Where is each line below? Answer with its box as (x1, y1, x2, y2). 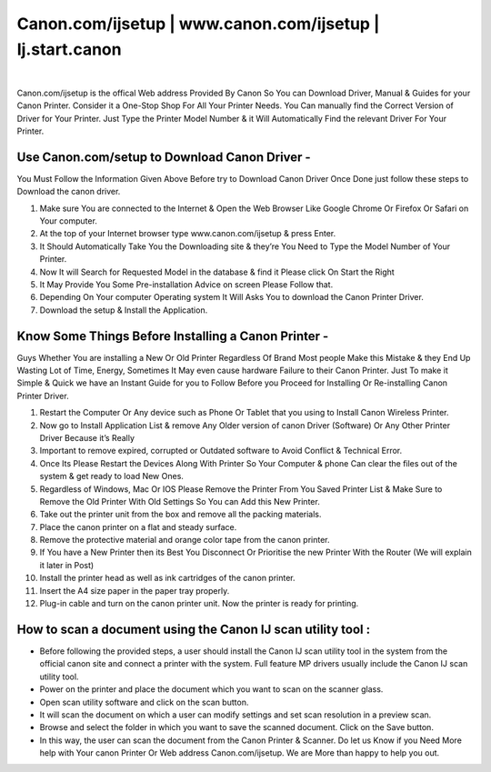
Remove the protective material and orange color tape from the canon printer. (39, 535, 331, 546)
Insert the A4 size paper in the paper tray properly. (39, 585, 230, 596)
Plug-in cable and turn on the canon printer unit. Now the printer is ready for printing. (39, 598, 359, 609)
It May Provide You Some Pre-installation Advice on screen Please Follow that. (39, 278, 334, 290)
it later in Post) (39, 559, 95, 570)
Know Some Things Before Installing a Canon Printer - (16, 328, 329, 344)
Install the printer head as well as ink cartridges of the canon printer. (39, 573, 296, 584)
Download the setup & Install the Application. (39, 305, 208, 316)
